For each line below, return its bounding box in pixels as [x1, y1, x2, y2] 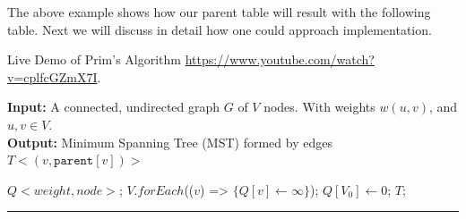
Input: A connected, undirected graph [7, 97, 220, 116]
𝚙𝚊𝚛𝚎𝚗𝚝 [54, 155, 94, 168]
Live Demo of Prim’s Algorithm [7, 50, 182, 69]
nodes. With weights [263, 97, 375, 116]
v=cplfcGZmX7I [7, 67, 98, 86]
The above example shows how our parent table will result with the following [7, 3, 431, 21]
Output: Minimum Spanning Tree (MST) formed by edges [7, 132, 332, 151]
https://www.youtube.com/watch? [185, 50, 375, 69]
